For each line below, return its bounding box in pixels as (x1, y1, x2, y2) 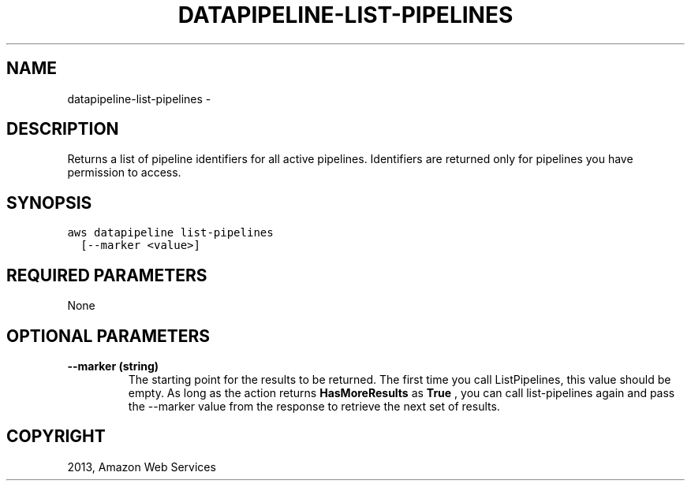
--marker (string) (67, 359, 159, 373)
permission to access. (67, 165, 181, 180)
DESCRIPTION (6, 119, 119, 139)
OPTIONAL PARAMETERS (6, 325, 211, 346)
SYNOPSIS (6, 192, 92, 213)
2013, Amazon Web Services (67, 459, 216, 474)
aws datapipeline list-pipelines (67, 226, 274, 240)
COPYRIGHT (6, 426, 106, 447)
